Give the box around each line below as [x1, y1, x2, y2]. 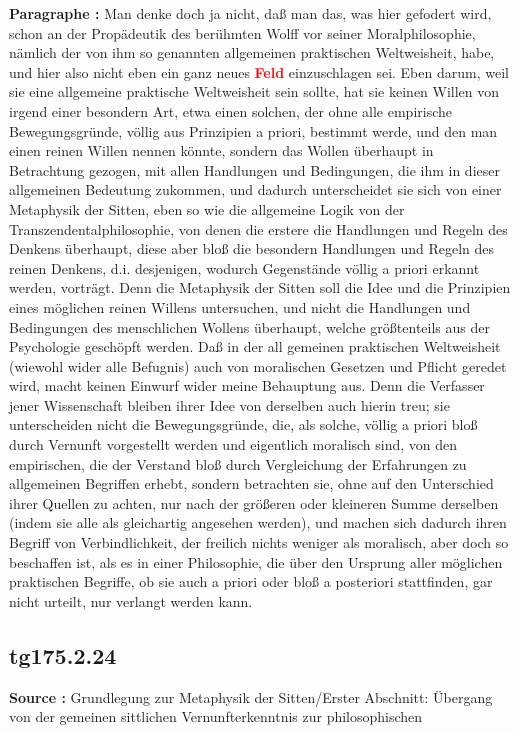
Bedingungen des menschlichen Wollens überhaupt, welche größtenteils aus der [9, 316, 490, 337]
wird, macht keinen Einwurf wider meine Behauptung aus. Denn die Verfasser [9, 375, 485, 396]
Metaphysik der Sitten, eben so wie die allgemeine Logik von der [9, 198, 405, 219]
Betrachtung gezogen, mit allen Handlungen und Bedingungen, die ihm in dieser [9, 159, 500, 180]
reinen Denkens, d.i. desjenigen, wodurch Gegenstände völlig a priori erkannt [9, 257, 480, 278]
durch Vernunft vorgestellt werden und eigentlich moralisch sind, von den [9, 434, 458, 455]
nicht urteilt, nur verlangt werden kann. [9, 590, 253, 611]
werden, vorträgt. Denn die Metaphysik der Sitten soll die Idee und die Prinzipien [9, 277, 511, 298]
